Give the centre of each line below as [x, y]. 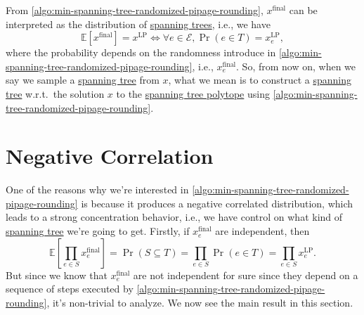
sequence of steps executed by [70, 289]
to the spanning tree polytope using [193, 93]
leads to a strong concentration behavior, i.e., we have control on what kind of [174, 217]
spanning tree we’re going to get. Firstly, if [98, 231]
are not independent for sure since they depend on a [246, 275]
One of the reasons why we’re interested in [97, 189]
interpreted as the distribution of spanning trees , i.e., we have [138, 24]
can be [303, 10]
